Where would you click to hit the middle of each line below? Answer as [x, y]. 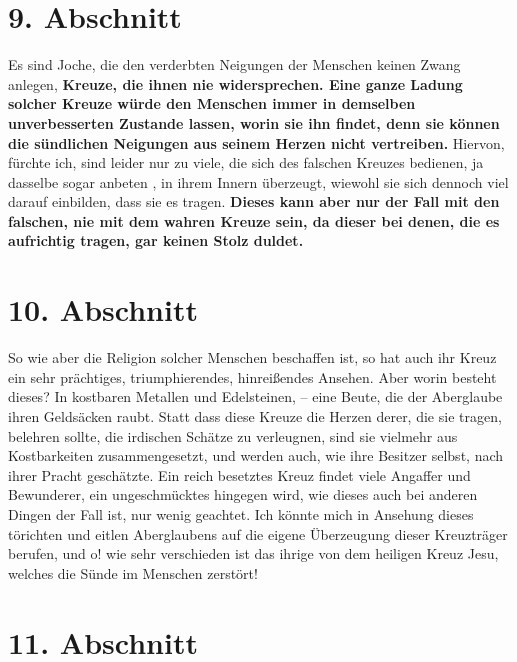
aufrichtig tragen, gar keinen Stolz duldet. [156, 240]
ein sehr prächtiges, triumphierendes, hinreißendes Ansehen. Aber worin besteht [252, 376]
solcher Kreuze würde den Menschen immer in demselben [212, 103]
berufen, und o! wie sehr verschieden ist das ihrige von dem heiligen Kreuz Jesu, [253, 553]
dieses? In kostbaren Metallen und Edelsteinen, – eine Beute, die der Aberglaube [255, 396]
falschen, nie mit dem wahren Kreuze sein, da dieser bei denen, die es [254, 220]
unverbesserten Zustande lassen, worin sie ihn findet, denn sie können [254, 122]
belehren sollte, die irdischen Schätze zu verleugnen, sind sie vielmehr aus [233, 435]
